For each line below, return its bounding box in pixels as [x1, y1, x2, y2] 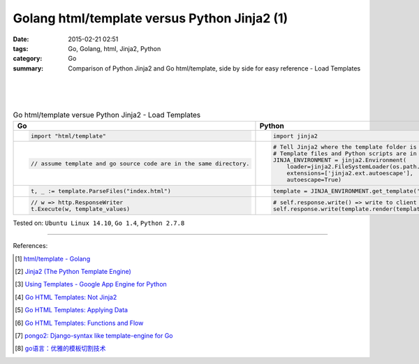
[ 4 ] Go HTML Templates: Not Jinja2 [15, 293, 117, 301]
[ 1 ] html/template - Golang [15, 254, 91, 263]
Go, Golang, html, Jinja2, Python [68, 44, 161, 52]
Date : [13, 35, 29, 43]
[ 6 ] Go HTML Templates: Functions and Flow [15, 319, 144, 327]
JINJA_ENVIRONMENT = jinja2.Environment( [272, 156, 407, 164]
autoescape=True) [286, 176, 342, 184]
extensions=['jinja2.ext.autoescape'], [286, 170, 413, 177]
